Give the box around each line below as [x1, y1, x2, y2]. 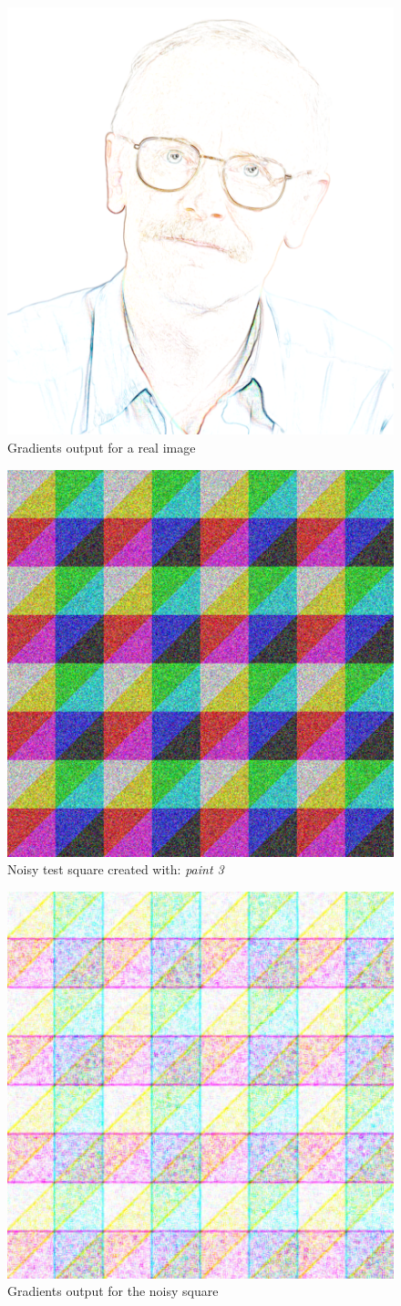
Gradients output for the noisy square [7, 1281, 219, 1301]
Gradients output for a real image [7, 437, 196, 456]
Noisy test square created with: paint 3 [7, 860, 224, 879]
